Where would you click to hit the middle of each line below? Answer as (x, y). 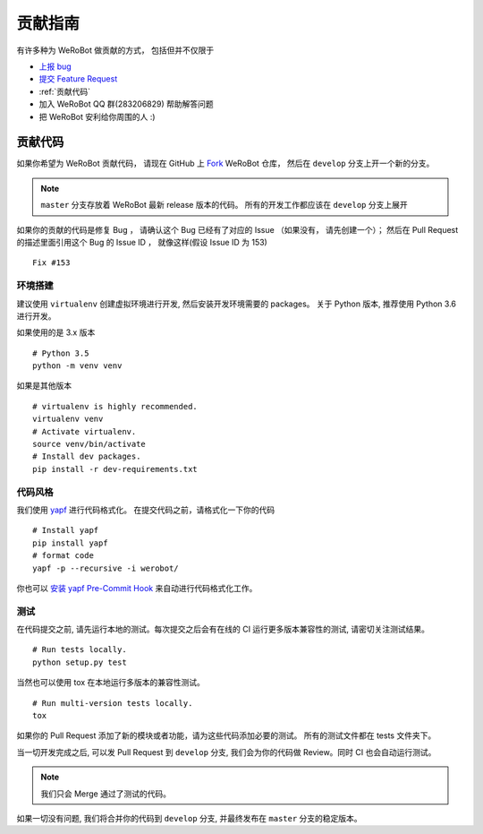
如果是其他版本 (44, 386)
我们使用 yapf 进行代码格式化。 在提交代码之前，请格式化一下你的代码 (146, 510)
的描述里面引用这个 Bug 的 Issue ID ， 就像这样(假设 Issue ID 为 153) (142, 242)
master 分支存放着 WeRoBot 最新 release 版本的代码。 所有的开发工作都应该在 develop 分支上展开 (224, 205)
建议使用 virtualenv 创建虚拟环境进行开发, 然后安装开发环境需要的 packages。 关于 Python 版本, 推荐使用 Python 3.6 (236, 304)
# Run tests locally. (80, 650)
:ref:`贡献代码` (65, 91)
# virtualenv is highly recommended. (115, 406)
